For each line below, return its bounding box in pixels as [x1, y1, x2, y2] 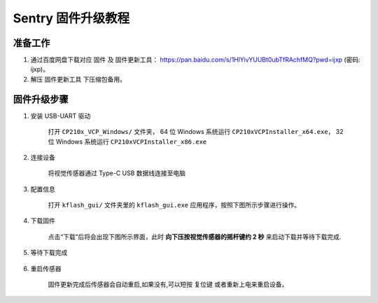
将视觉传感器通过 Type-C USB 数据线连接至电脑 [48, 169, 185, 177]
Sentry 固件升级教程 [13, 10, 130, 26]
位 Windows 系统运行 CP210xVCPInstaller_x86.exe [48, 137, 206, 146]
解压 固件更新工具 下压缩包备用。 [30, 75, 126, 83]
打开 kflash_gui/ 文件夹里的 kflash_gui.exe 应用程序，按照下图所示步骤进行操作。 [48, 201, 301, 209]
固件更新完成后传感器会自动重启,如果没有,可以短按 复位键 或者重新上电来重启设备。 [48, 280, 288, 289]
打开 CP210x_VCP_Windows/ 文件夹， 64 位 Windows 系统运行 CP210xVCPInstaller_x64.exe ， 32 [48, 128, 344, 136]
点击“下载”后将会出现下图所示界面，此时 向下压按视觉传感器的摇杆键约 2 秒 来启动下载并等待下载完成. [48, 232, 342, 241]
